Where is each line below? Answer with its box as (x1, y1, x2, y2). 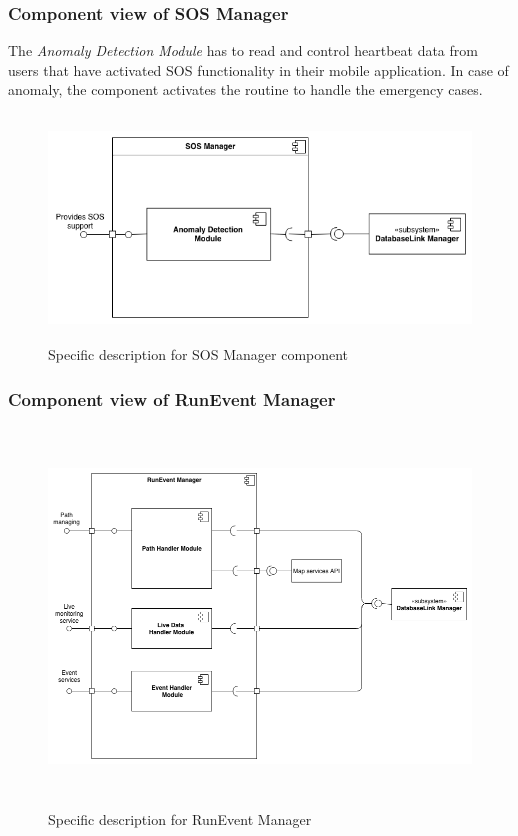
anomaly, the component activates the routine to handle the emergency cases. (8, 79, 483, 100)
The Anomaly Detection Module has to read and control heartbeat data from (8, 40, 478, 61)
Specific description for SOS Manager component (48, 344, 349, 365)
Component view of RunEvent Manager (8, 386, 336, 411)
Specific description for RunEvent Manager (48, 808, 312, 829)
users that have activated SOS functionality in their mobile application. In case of (8, 59, 509, 80)
